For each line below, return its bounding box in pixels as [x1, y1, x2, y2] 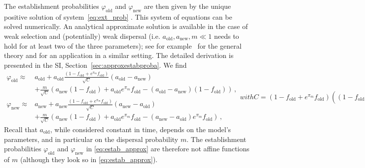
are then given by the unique [144, 1, 231, 11]
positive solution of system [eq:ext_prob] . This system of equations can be [4, 11, 232, 22]
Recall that [4, 124, 37, 134]
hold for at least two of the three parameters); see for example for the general [4, 40, 242, 51]
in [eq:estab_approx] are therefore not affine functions [86, 143, 250, 154]
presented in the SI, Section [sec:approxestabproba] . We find [4, 59, 187, 70]
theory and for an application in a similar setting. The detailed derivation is [4, 50, 234, 60]
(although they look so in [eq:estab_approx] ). [20, 154, 158, 164]
